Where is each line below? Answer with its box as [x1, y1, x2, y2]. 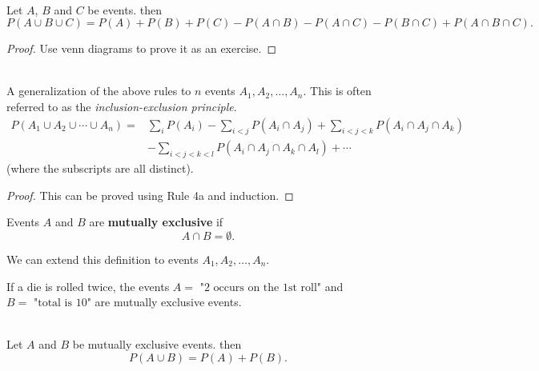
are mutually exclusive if [89, 213, 223, 230]
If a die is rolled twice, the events [6, 277, 170, 294]
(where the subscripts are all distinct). [6, 160, 194, 177]
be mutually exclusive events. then [72, 336, 242, 353]
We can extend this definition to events [6, 251, 199, 267]
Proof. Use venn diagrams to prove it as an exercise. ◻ [6, 40, 277, 57]
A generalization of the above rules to [6, 82, 191, 99]
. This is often [303, 82, 372, 99]
